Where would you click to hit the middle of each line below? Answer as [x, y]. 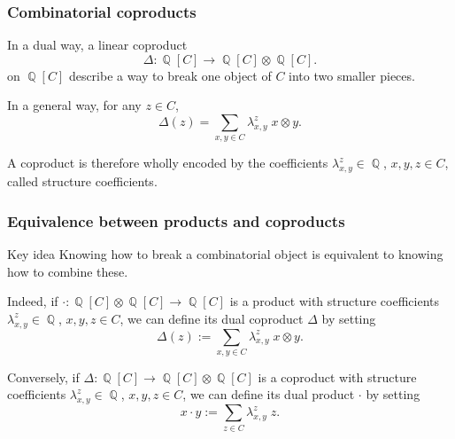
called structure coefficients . [82, 181]
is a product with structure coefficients [335, 301]
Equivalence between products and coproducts [176, 220]
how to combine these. [68, 271]
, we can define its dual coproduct [212, 318]
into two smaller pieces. [352, 75]
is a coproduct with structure [337, 376]
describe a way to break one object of [170, 75]
